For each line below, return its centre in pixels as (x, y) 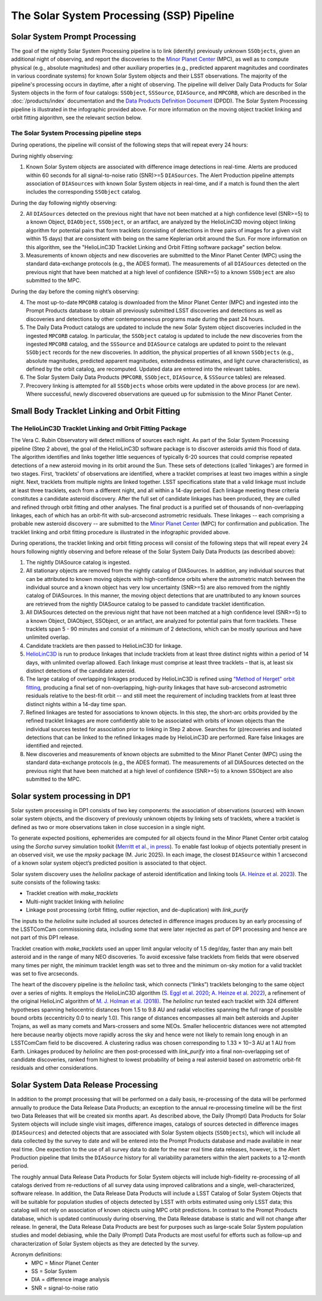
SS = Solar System (54, 1271)
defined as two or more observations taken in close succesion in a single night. (108, 827)
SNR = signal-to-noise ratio (65, 1288)
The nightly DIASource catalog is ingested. (78, 562)
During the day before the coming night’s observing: (75, 291)
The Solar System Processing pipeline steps (76, 133)
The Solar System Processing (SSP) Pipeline (123, 15)
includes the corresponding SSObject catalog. (84, 192)
